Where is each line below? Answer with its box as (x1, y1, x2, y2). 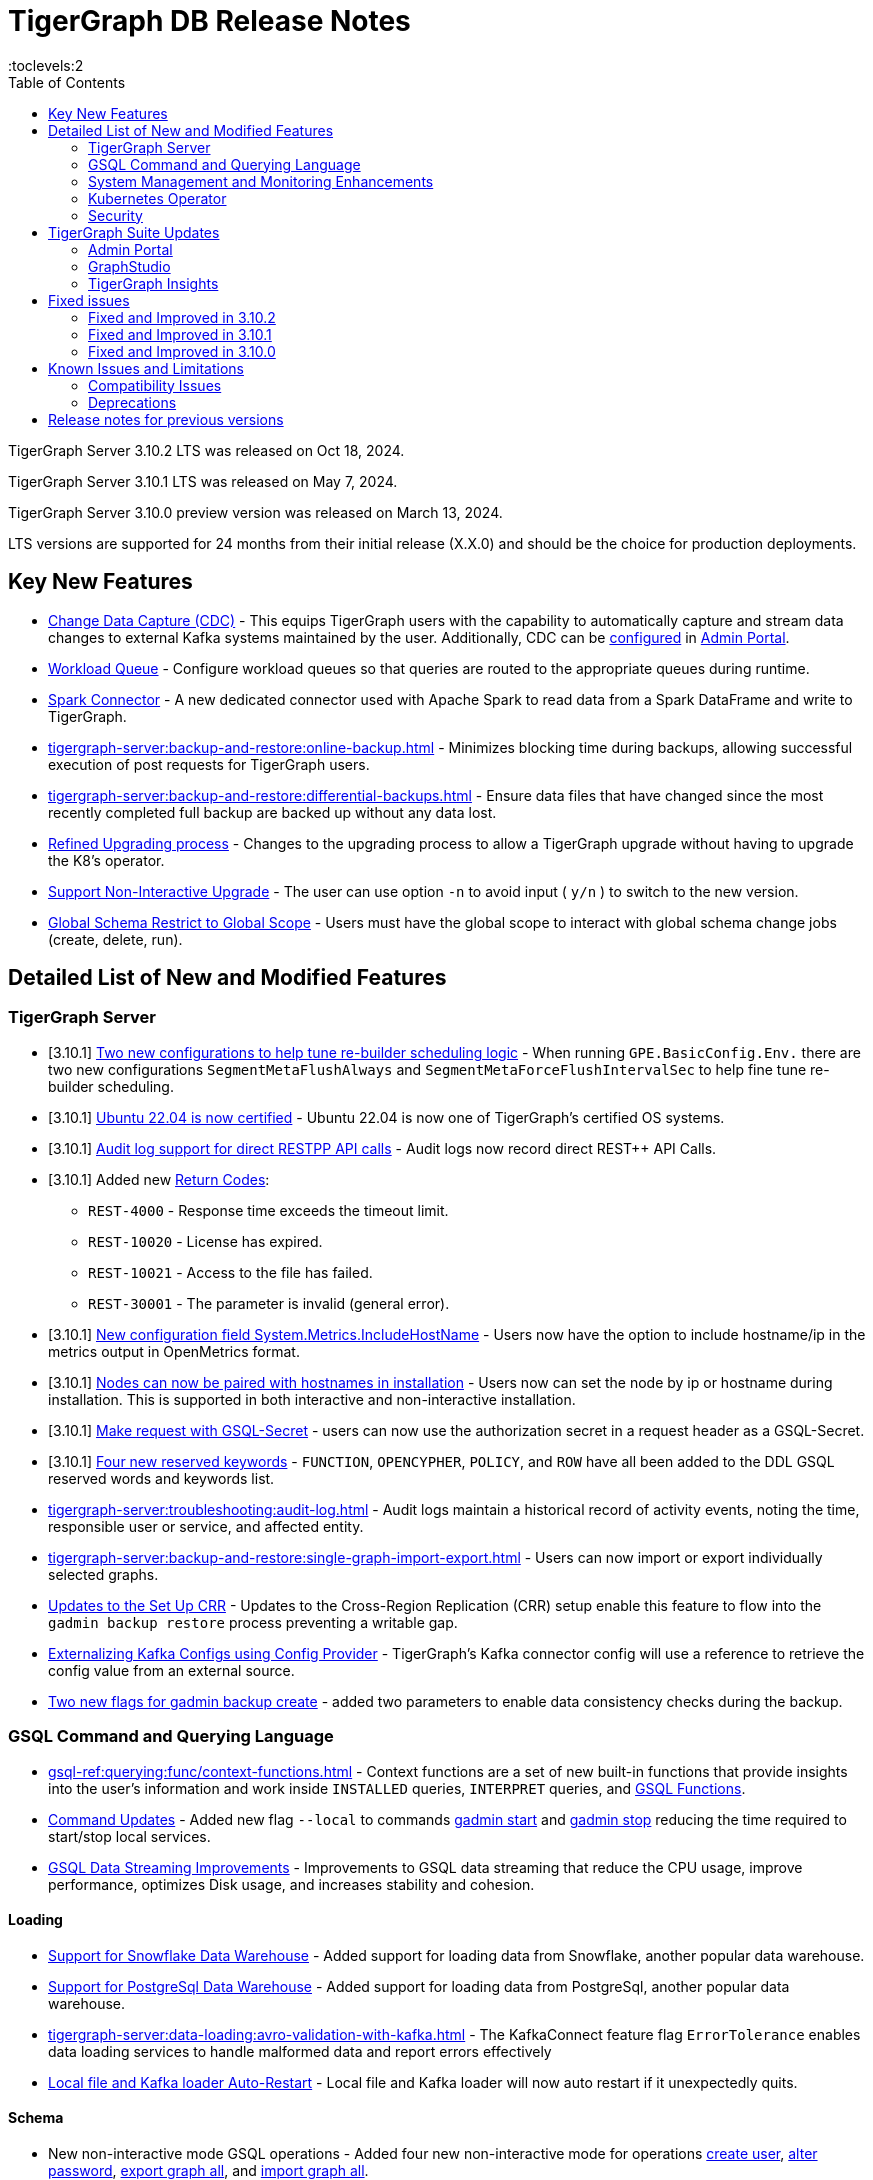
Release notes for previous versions (48, 410, 284, 428)
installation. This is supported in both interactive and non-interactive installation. (48, 1390, 576, 1408)
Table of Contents (8, 73, 126, 91)
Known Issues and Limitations (48, 359, 244, 377)
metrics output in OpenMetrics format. (48, 1342, 300, 1360)
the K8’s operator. (48, 851, 165, 869)
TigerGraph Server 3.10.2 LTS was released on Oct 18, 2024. (8, 441, 405, 459)
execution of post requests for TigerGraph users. (48, 755, 370, 773)
